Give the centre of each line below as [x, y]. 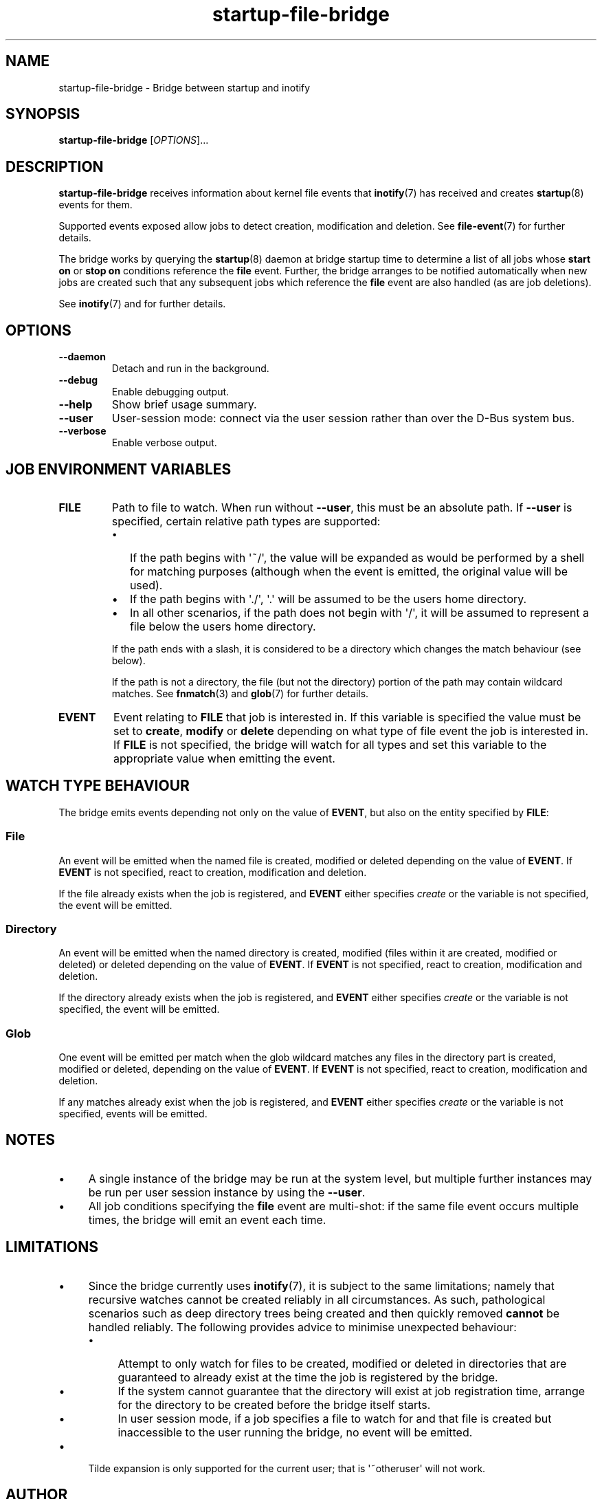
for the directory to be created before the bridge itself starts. [274, 1404]
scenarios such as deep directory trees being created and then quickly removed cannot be [324, 1313]
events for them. [96, 205]
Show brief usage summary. [184, 405]
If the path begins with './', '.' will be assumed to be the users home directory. [328, 599]
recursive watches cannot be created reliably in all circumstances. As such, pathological [317, 1299]
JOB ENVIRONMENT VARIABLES [119, 469]
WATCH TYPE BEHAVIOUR [98, 786]
